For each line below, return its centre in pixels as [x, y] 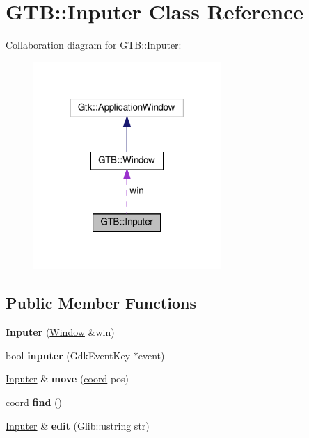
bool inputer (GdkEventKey [68, 355]
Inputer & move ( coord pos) [68, 379]
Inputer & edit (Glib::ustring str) [78, 425]
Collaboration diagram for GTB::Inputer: [94, 45]
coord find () [34, 402]
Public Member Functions [101, 303]
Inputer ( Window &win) [60, 332]
